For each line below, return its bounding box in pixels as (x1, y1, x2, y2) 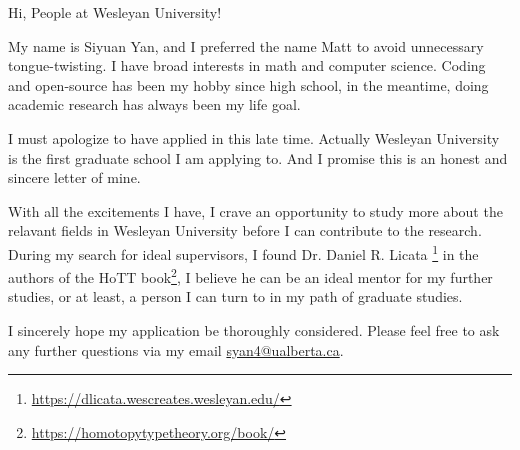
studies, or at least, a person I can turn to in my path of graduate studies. (8, 286, 463, 307)
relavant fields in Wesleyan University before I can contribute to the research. (8, 220, 482, 241)
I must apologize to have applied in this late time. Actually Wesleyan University (8, 127, 500, 148)
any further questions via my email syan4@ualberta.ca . (8, 339, 344, 360)
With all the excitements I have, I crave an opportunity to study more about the (8, 200, 503, 221)
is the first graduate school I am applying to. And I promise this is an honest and (8, 147, 508, 168)
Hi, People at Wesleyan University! (8, 2, 222, 22)
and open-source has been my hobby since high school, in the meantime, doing (8, 74, 489, 95)
